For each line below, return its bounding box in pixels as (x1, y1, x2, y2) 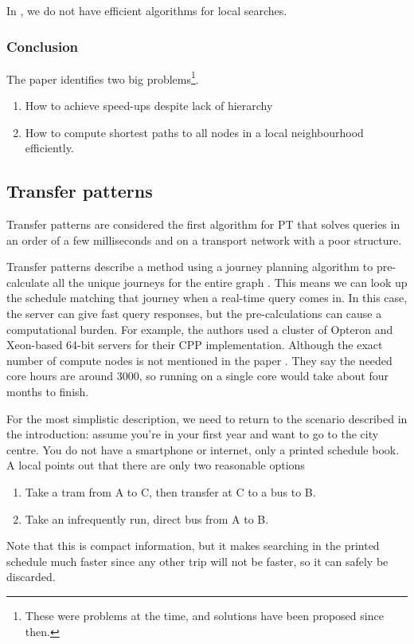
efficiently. (25, 139, 74, 156)
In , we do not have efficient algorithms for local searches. (6, 2, 287, 18)
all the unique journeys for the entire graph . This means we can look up (53, 273, 408, 290)
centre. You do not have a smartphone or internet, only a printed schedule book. (6, 441, 400, 457)
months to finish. (6, 383, 89, 399)
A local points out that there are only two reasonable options (6, 457, 305, 473)
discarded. (6, 568, 56, 585)
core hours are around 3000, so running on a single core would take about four (6, 367, 389, 384)
